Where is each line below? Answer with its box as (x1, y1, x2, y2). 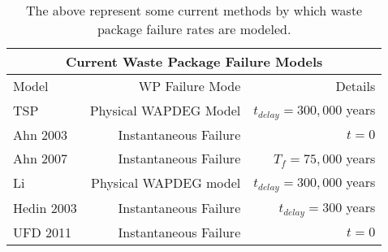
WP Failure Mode (138, 76, 241, 95)
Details (335, 76, 376, 95)
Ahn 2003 (13, 124, 68, 144)
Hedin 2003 (13, 198, 77, 217)
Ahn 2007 (13, 148, 68, 167)
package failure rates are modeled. (97, 20, 291, 38)
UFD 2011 (13, 222, 72, 241)
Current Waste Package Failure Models (65, 52, 323, 71)
